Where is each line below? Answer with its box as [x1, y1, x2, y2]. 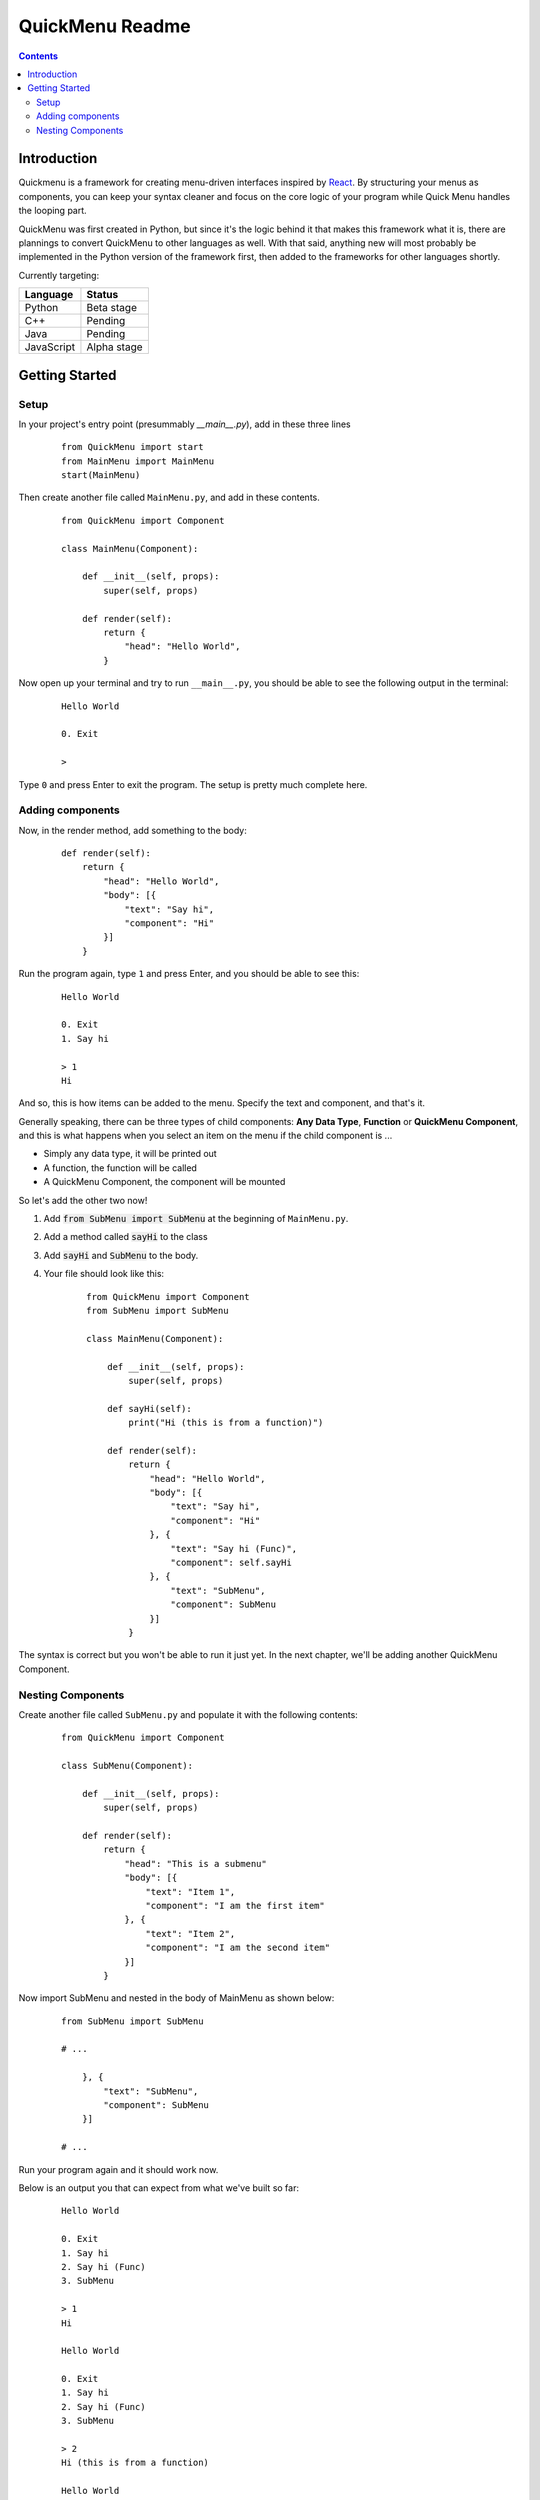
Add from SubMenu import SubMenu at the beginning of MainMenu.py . [43, 1213, 349, 1225]
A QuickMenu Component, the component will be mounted [43, 1176, 286, 1188]
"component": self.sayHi [170, 1557, 292, 1568]
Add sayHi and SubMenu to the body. [43, 1249, 199, 1261]
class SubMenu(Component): [61, 1760, 194, 1772]
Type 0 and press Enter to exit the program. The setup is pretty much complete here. [18, 778, 368, 790]
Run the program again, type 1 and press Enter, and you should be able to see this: [18, 968, 360, 980]
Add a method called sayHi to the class [43, 1231, 209, 1243]
